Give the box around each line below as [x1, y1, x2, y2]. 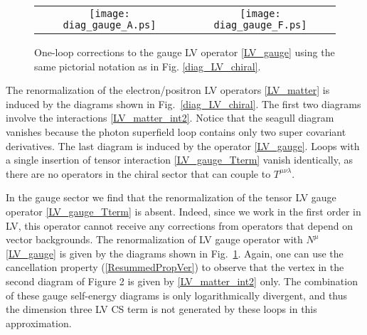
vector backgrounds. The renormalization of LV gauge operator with [6, 232, 303, 247]
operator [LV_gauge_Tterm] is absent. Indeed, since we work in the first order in [6, 203, 361, 218]
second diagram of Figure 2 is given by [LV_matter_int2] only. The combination [6, 273, 358, 288]
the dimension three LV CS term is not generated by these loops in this [6, 302, 317, 317]
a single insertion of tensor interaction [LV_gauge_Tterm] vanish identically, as [6, 152, 353, 167]
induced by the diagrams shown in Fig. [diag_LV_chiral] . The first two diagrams [6, 96, 361, 111]
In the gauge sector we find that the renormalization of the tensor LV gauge [6, 190, 336, 205]
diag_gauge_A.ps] [63, 19, 156, 31]
